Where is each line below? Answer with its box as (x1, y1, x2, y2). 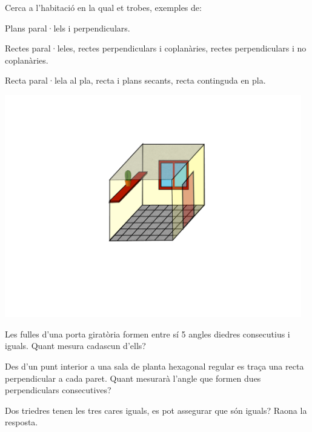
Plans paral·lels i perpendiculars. (5, 21, 130, 34)
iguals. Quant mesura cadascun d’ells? (5, 339, 146, 352)
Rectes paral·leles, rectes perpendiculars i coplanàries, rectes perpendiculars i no (5, 42, 307, 55)
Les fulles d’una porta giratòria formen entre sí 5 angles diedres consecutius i (5, 327, 290, 340)
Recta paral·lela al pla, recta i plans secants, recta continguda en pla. (5, 74, 266, 87)
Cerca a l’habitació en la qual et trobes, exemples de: (5, 1, 202, 13)
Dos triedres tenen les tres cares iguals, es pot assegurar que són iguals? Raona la (5, 404, 307, 416)
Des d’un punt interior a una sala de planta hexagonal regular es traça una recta (5, 359, 304, 372)
